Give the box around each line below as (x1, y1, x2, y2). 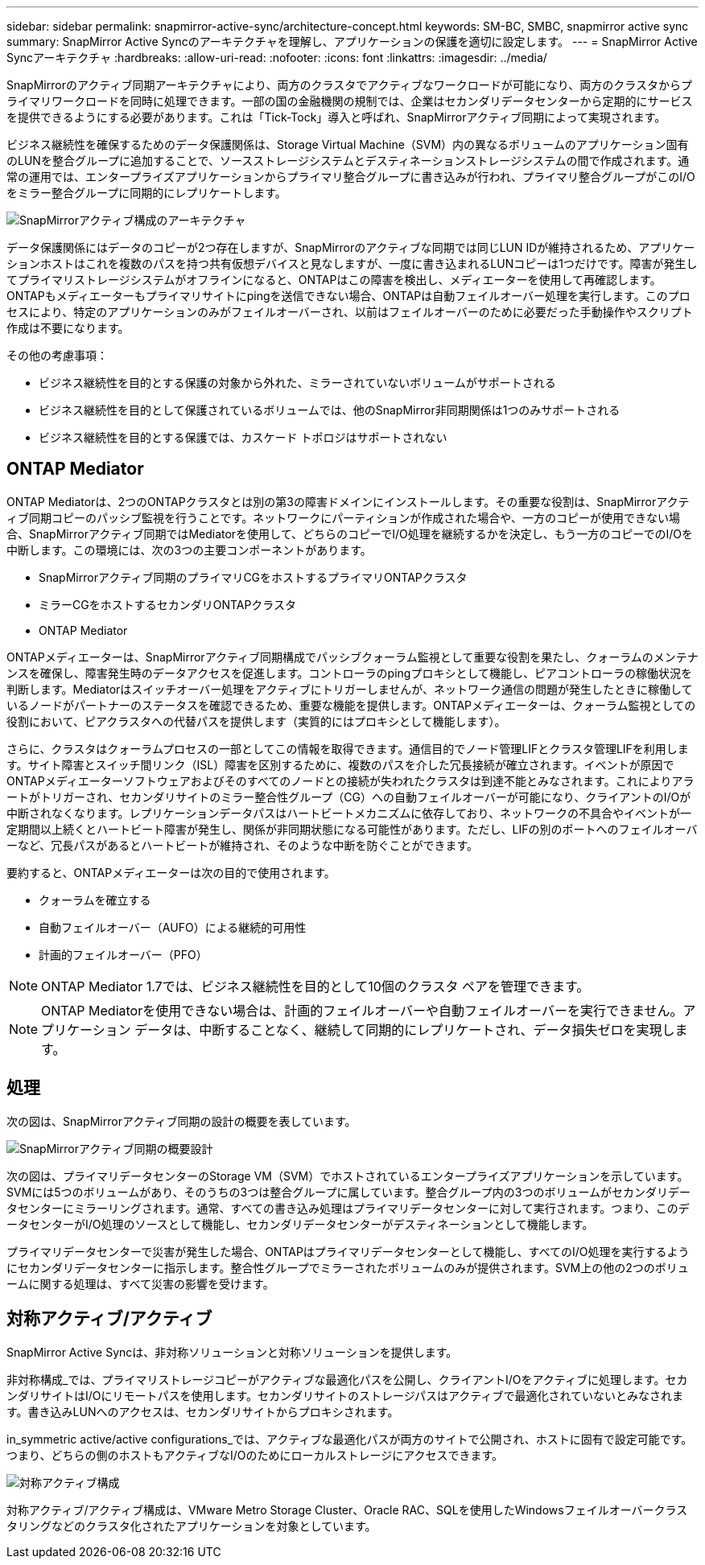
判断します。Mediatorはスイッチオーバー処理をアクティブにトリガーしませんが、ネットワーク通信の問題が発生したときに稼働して (6, 682, 693, 696)
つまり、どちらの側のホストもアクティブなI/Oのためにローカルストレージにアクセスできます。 (6, 1448, 504, 1462)
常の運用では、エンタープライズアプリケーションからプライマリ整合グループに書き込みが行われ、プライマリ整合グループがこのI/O (6, 170, 695, 183)
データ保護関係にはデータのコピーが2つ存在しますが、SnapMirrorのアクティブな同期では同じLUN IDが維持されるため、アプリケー (6, 241, 695, 254)
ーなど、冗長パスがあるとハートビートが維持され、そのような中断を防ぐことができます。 (6, 838, 479, 852)
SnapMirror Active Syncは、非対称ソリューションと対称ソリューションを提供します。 (6, 1345, 458, 1359)
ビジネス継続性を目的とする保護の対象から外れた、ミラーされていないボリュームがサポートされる (39, 376, 556, 389)
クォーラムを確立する (39, 892, 151, 907)
